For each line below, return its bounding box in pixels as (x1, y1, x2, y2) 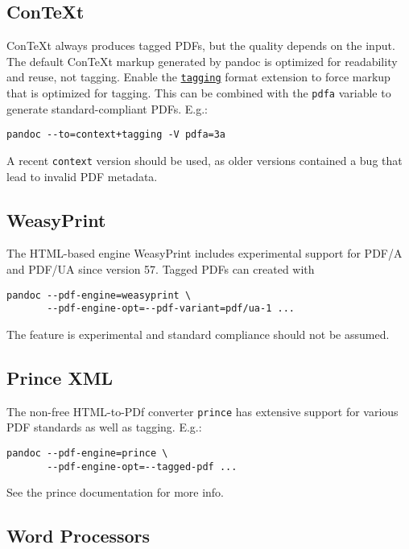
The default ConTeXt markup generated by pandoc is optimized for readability (6, 52, 398, 69)
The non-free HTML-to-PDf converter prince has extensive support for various (6, 402, 399, 419)
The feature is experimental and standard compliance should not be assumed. (6, 325, 390, 342)
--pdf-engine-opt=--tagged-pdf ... (47, 460, 238, 473)
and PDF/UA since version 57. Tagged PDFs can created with (6, 261, 315, 277)
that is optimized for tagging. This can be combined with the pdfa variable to (6, 85, 391, 101)
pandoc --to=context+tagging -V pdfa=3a (6, 129, 226, 141)
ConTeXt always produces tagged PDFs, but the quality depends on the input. (6, 37, 395, 54)
